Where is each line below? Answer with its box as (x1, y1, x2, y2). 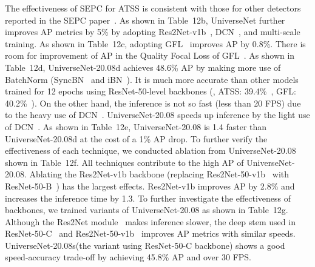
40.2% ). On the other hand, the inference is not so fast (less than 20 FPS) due (5, 96, 301, 109)
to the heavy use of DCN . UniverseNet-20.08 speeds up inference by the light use (5, 108, 310, 121)
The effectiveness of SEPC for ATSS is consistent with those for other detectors (5, 2, 301, 14)
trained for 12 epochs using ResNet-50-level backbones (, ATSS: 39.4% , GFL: (5, 85, 296, 97)
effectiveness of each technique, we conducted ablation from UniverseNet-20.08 (5, 144, 296, 157)
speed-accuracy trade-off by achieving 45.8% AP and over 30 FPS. (5, 251, 251, 263)
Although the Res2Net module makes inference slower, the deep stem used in (5, 215, 296, 228)
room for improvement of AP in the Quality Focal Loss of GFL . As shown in (5, 49, 295, 62)
